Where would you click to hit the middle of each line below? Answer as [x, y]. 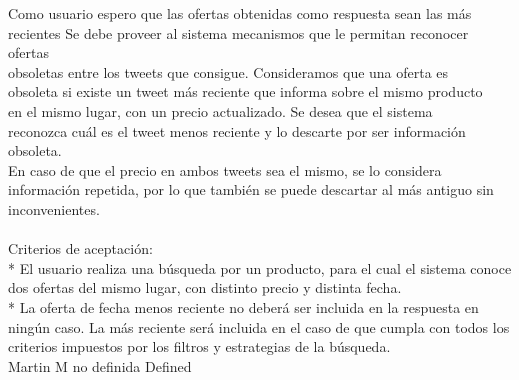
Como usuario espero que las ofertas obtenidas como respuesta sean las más [240, 13]
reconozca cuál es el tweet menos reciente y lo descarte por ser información [237, 130]
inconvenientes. [54, 208]
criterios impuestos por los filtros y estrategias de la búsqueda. [199, 346]
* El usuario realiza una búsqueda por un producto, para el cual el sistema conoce [260, 267]
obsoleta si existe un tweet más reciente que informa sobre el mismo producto [245, 91]
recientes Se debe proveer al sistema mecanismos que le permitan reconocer [238, 32]
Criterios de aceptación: [80, 248]
